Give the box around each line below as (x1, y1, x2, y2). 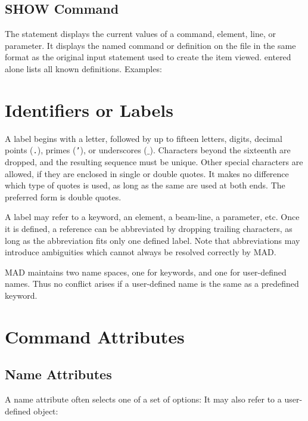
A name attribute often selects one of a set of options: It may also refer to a (5, 393, 282, 405)
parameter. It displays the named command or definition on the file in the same (5, 39, 296, 51)
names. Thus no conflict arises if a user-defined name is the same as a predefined (5, 277, 299, 290)
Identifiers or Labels (5, 97, 173, 122)
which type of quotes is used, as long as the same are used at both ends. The (5, 179, 285, 191)
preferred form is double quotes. (5, 190, 122, 203)
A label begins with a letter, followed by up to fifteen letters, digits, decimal (5, 132, 282, 144)
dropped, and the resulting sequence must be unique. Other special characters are (5, 155, 303, 168)
